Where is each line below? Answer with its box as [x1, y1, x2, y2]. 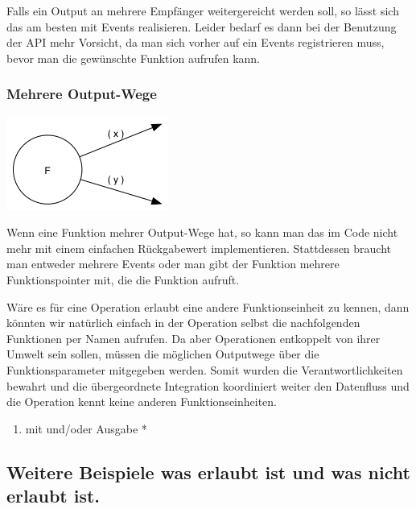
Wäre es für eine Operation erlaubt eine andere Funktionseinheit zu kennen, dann [6, 298, 410, 315]
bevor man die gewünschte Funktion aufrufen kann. [6, 49, 261, 66]
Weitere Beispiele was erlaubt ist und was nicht [6, 459, 410, 484]
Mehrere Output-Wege [6, 84, 157, 104]
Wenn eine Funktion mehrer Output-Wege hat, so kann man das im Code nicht [6, 224, 398, 241]
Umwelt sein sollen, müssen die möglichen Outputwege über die [6, 346, 319, 362]
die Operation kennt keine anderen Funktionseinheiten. [6, 393, 278, 410]
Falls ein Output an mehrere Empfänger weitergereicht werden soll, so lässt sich [6, 2, 399, 19]
